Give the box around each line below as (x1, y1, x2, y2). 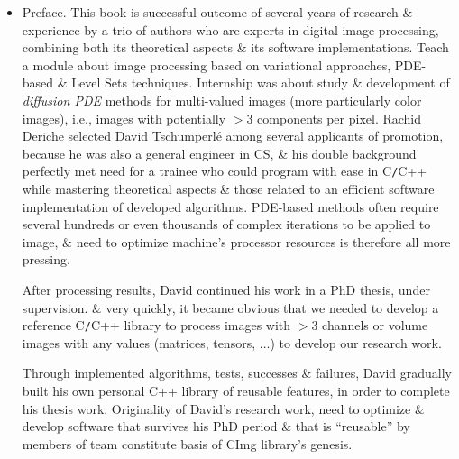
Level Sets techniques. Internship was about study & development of (71, 73, 450, 92)
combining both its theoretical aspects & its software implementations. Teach (22, 38, 449, 57)
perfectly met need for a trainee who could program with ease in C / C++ (22, 161, 427, 180)
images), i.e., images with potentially (22, 108, 226, 127)
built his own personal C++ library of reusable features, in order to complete (22, 381, 450, 399)
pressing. (22, 250, 70, 269)
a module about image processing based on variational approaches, (22, 55, 391, 74)
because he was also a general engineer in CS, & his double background (22, 143, 417, 162)
